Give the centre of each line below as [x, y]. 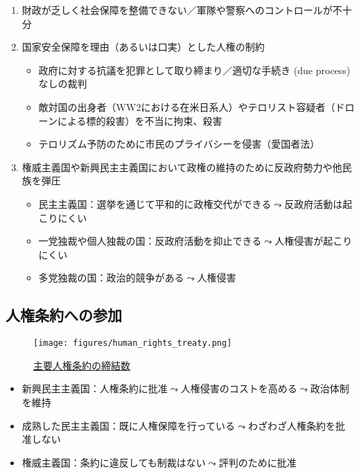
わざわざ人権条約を [292, 425]
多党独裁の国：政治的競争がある [111, 278]
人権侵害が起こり [314, 241]
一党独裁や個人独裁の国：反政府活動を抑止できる [150, 241]
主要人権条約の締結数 [82, 365]
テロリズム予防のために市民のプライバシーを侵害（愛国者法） [179, 144]
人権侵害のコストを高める [239, 388]
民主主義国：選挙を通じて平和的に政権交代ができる [155, 203]
